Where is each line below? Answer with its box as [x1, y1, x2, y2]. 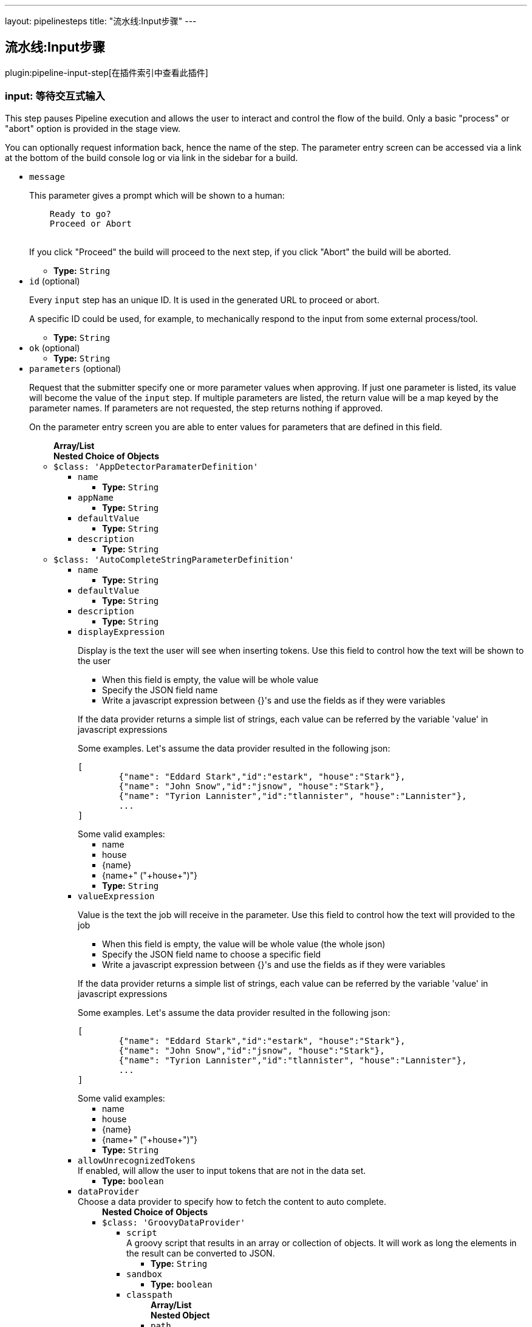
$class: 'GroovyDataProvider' [102, 1217, 246, 1227]
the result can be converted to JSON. [126, 1247, 275, 1258]
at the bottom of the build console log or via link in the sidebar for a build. [5, 152, 298, 163]
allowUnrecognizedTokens [78, 1155, 196, 1165]
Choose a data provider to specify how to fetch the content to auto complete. [78, 1196, 386, 1207]
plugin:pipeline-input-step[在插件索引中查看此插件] [5, 67, 208, 78]
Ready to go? [49, 208, 111, 219]
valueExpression [78, 891, 155, 901]
